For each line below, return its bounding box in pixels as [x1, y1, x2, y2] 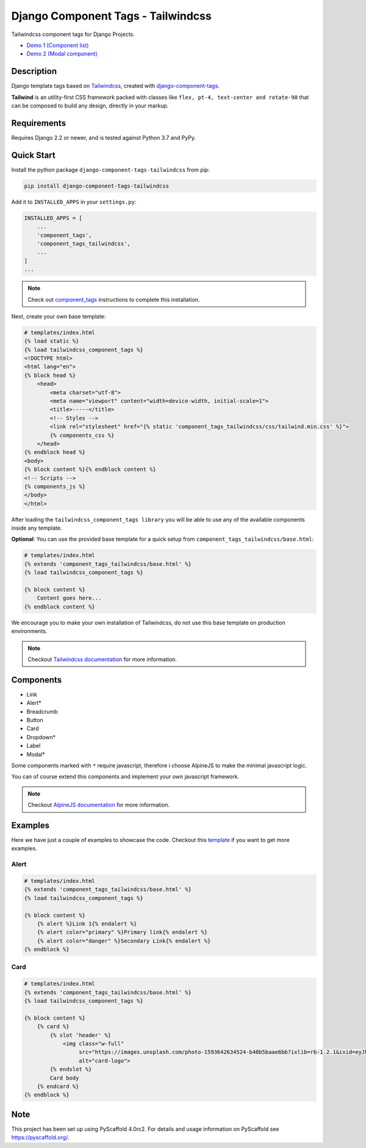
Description [11, 66, 57, 76]
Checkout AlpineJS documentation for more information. [27, 801, 170, 809]
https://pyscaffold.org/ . [11, 1134, 70, 1141]
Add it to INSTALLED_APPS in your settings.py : [11, 198, 137, 205]
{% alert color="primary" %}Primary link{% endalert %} [37, 929, 208, 936]
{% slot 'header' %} [49, 1031, 112, 1039]
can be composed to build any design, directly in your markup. [11, 102, 169, 109]
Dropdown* [26, 733, 56, 740]
